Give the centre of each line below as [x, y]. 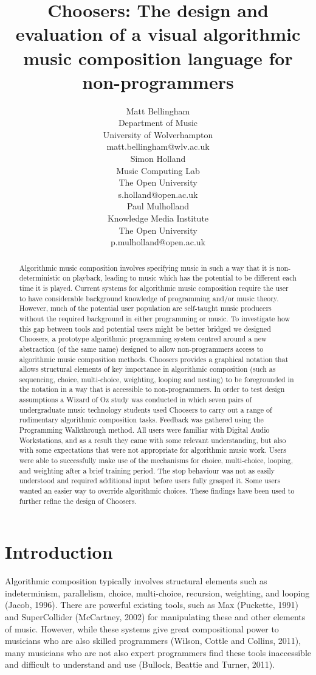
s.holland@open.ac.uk [158, 194]
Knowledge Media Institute [158, 218]
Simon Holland [158, 159]
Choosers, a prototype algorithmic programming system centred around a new [143, 339]
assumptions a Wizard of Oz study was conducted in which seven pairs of [136, 400]
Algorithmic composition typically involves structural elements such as [136, 581]
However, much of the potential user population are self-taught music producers [145, 308]
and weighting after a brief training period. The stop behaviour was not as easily [147, 470]
